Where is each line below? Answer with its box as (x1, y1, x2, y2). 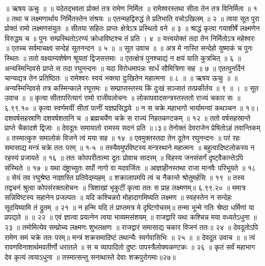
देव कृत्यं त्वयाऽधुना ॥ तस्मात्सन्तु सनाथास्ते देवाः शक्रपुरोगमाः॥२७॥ (5, 251, 176, 262)
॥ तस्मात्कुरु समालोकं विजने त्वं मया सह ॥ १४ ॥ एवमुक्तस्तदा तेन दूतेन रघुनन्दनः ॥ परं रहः (5, 132, 241, 143)
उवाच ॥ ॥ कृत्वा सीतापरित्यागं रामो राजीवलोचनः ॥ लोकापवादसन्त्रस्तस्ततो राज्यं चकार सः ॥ (5, 92, 241, 103)
